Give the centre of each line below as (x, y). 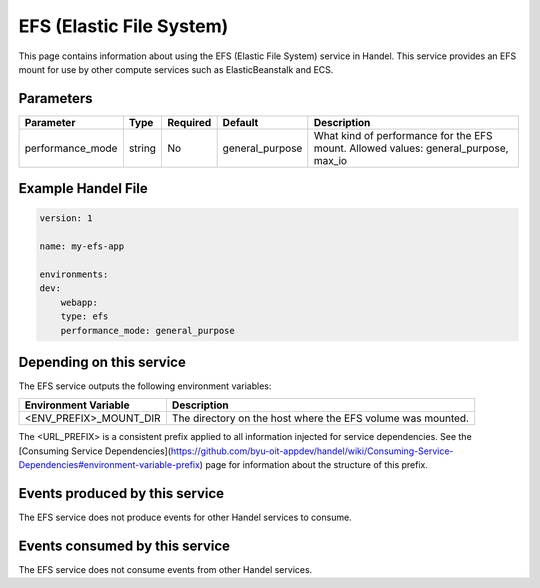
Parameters (55, 98)
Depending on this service (102, 361)
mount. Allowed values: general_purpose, (411, 148)
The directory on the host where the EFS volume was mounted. (320, 418)
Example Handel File (83, 188)
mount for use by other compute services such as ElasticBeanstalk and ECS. (176, 69)
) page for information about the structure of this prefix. (314, 465)
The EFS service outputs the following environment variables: (145, 386)
